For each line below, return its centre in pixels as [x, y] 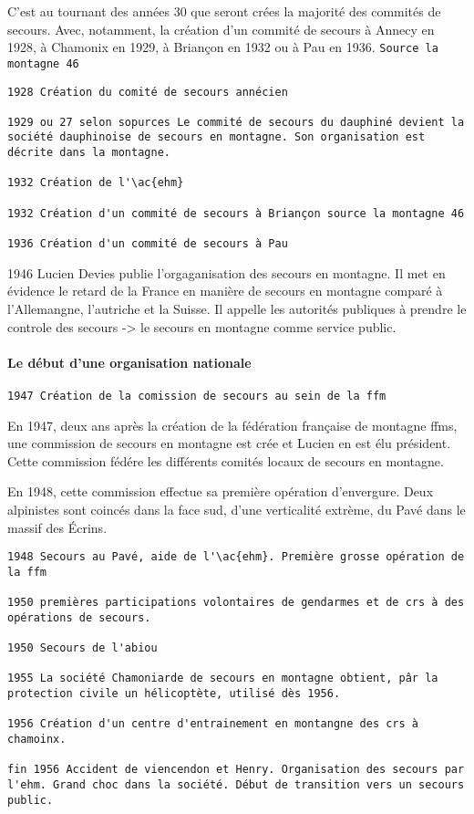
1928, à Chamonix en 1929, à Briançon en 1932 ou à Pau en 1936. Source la [223, 47]
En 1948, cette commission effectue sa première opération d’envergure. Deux [221, 491]
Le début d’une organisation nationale [129, 362]
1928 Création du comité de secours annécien [148, 92]
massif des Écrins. [57, 527]
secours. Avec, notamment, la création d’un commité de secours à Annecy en [221, 29]
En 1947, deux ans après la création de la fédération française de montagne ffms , [232, 425]
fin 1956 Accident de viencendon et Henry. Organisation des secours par [236, 770]
